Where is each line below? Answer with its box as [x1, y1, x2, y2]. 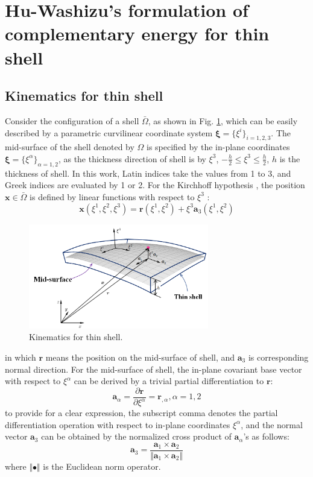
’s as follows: [243, 430, 289, 443]
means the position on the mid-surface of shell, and [45, 350, 235, 363]
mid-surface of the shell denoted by [5, 141, 134, 153]
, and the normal [241, 418, 303, 431]
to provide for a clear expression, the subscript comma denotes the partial [5, 406, 278, 419]
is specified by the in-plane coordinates [147, 141, 290, 153]
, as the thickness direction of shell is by [58, 152, 206, 165]
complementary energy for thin [5, 21, 270, 46]
